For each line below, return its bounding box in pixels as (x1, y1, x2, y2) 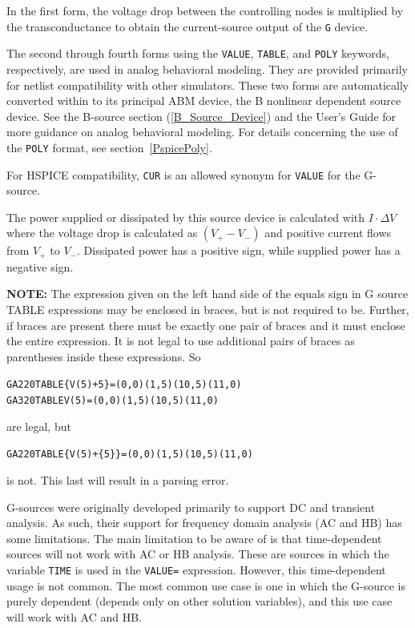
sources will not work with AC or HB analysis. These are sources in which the (6, 545, 389, 562)
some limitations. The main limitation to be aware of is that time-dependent (6, 529, 382, 546)
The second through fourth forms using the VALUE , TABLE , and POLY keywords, (6, 45, 389, 62)
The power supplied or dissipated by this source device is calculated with (6, 208, 365, 225)
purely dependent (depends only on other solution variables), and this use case (6, 593, 393, 610)
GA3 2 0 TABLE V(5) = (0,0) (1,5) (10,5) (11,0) (6, 395, 219, 407)
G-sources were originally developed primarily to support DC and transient (6, 498, 376, 515)
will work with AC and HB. (6, 608, 143, 625)
